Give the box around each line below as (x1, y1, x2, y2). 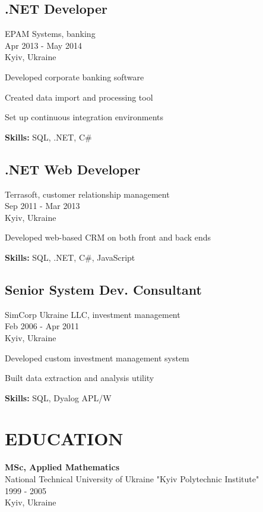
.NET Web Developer (5, 160, 141, 178)
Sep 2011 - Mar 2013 (5, 199, 80, 212)
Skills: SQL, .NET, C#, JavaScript (5, 251, 135, 263)
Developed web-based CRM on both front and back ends (5, 231, 211, 243)
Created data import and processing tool (5, 90, 153, 103)
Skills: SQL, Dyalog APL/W (5, 391, 112, 404)
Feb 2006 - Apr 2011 (5, 320, 80, 332)
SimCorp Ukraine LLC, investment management (5, 308, 180, 320)
